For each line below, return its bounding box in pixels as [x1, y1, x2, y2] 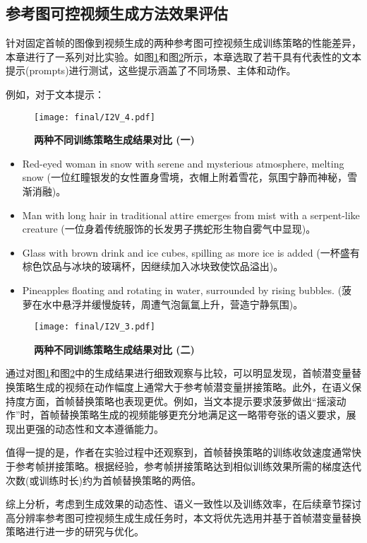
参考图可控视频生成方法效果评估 [6, 2, 228, 24]
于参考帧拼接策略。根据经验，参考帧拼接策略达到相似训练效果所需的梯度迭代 [6, 458, 361, 473]
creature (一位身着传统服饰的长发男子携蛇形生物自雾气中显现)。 [22, 221, 316, 236]
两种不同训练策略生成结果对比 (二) [34, 341, 195, 356]
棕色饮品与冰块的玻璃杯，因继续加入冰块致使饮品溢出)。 [22, 259, 284, 274]
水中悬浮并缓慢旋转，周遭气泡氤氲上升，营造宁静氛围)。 [42, 296, 303, 311]
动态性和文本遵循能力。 [54, 421, 164, 436]
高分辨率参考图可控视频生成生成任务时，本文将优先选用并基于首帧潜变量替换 [6, 510, 361, 525]
